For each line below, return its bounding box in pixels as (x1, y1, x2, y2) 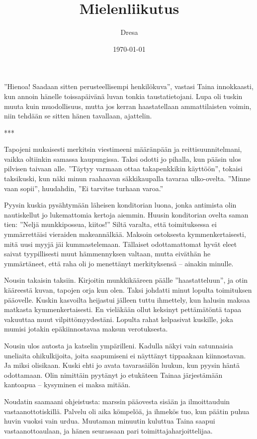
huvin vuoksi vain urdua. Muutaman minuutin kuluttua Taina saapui (4, 416, 215, 426)
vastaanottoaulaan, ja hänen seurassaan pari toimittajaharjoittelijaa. (4, 425, 213, 436)
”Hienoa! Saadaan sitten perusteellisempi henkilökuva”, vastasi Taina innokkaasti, (4, 81, 254, 92)
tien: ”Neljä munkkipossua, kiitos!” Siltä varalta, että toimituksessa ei (4, 219, 217, 229)
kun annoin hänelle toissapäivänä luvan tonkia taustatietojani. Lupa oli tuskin (4, 91, 243, 101)
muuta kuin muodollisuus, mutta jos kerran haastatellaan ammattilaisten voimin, (4, 101, 252, 111)
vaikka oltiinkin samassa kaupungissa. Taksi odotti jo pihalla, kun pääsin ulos (4, 153, 241, 164)
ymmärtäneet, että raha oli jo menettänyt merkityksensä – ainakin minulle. (4, 258, 234, 268)
